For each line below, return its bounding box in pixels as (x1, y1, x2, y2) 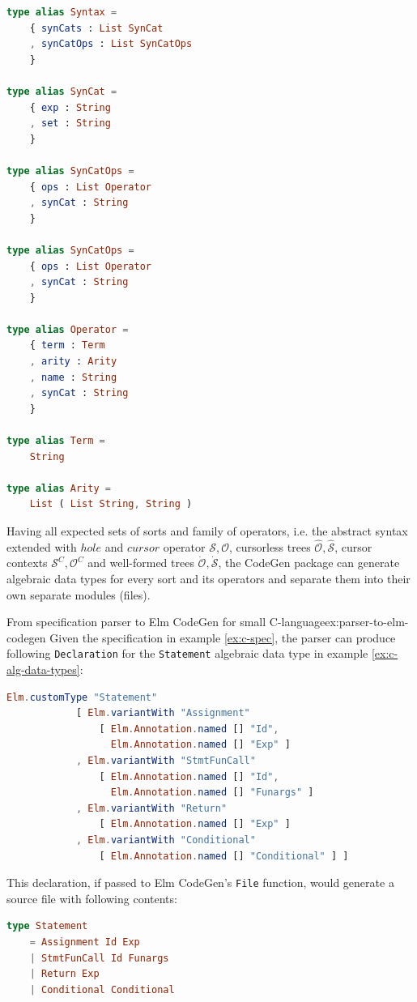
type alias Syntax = (6, 6, 117, 18)
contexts (6, 554, 48, 571)
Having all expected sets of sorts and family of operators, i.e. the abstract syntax (6, 522, 408, 539)
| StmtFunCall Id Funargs (29, 952, 169, 964)
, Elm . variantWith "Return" (75, 802, 228, 814)
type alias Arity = (6, 482, 111, 494)
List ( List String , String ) (29, 498, 193, 510)
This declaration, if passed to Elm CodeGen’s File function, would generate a (6, 874, 394, 891)
